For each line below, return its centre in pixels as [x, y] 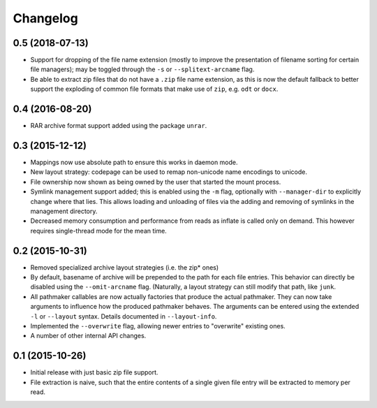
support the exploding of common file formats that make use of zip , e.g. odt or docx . [154, 89]
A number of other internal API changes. [88, 336]
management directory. [64, 211]
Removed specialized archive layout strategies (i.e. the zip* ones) [125, 267]
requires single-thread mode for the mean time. [98, 231]
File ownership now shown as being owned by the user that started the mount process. [156, 182]
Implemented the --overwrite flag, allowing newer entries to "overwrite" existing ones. [158, 326]
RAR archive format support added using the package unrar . [119, 126]
